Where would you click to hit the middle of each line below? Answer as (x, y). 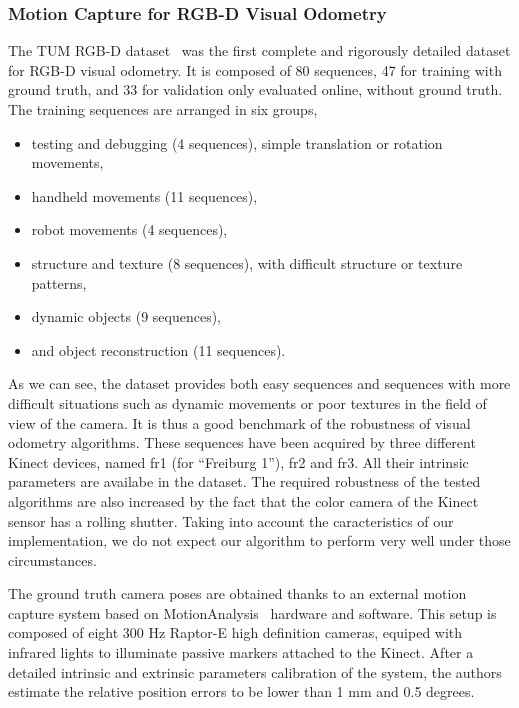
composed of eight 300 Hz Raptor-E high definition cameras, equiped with (235, 632)
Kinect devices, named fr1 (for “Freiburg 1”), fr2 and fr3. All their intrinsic (238, 461)
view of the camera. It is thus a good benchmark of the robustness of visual (239, 422)
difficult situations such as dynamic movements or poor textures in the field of (247, 402)
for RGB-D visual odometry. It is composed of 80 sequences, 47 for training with (255, 69)
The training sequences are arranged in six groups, (163, 109)
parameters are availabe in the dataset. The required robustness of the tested (244, 481)
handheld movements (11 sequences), (144, 195)
